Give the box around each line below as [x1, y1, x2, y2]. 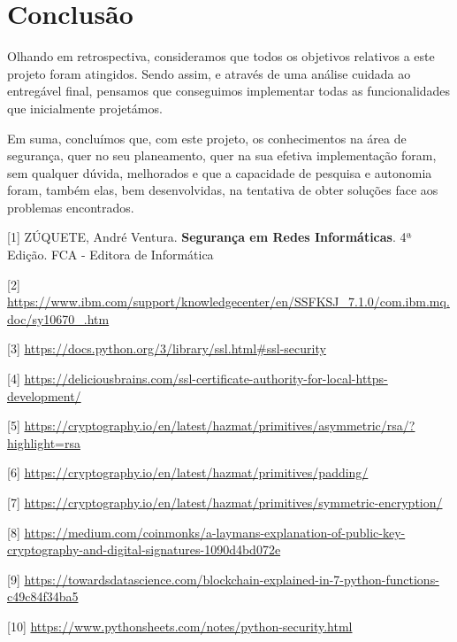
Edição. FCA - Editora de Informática [7, 245, 214, 264]
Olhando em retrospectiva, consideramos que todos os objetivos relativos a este [7, 47, 435, 66]
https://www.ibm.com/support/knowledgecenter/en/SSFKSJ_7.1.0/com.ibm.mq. [7, 292, 450, 311]
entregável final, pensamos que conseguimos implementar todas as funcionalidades [7, 81, 451, 100]
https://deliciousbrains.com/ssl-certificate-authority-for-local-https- [24, 369, 388, 388]
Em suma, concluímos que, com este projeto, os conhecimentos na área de [7, 128, 407, 147]
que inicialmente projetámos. [7, 98, 163, 117]
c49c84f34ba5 [7, 587, 79, 606]
